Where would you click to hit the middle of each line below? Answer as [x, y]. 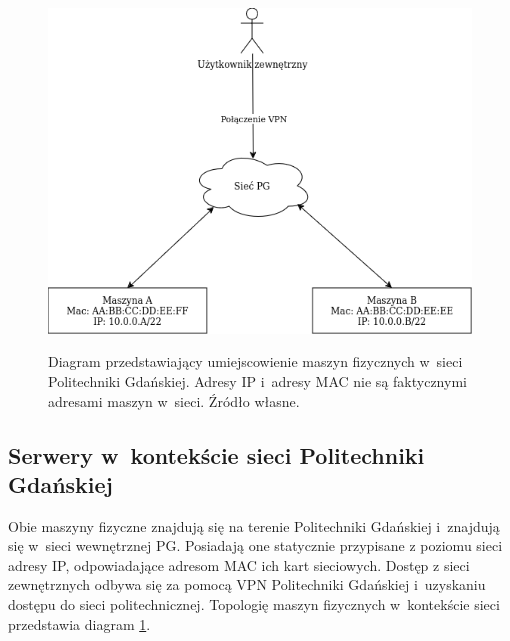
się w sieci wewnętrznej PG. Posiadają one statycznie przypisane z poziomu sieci [255, 545]
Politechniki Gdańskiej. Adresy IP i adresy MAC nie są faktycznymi [257, 380]
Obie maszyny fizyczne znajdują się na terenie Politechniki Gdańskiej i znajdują [254, 525]
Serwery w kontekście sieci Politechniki [216, 454]
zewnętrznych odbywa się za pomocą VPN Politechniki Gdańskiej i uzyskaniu [247, 584]
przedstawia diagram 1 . [79, 623]
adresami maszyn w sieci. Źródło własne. [174, 400]
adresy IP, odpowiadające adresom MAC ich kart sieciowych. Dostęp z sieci [239, 564]
